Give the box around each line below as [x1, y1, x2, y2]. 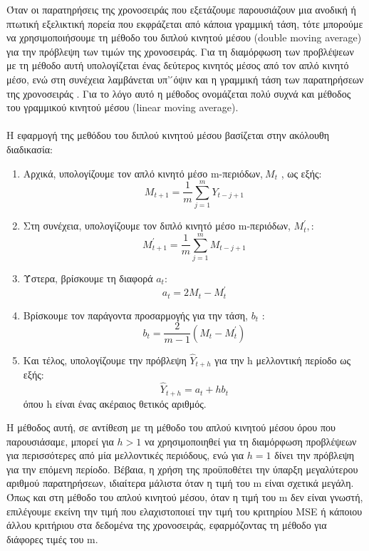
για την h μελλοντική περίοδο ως [214, 352, 350, 367]
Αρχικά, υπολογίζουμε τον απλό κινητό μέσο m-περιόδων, [23, 165, 263, 180]
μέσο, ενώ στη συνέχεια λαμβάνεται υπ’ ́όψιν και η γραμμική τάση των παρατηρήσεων [6, 71, 364, 86]
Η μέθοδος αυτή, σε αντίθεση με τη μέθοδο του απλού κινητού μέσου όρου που [6, 420, 336, 435]
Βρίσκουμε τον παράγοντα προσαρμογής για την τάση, [23, 307, 248, 322]
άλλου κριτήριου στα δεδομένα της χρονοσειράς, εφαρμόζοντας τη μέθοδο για [6, 517, 327, 532]
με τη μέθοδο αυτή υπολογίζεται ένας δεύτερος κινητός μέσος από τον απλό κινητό [6, 58, 349, 73]
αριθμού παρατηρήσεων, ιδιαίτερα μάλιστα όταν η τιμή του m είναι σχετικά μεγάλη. [6, 475, 354, 490]
